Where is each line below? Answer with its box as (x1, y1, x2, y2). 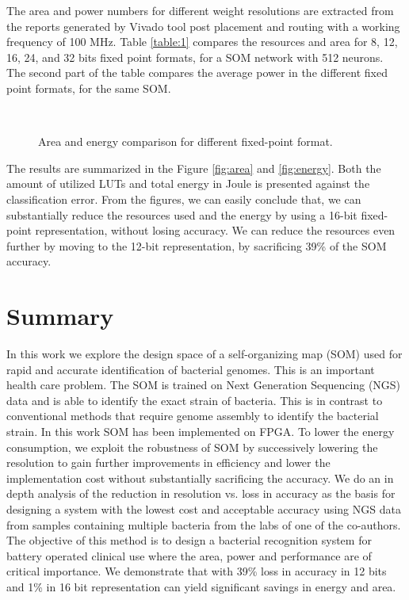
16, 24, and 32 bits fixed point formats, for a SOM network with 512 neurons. (6, 48, 384, 65)
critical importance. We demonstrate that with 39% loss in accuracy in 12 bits (6, 563, 387, 579)
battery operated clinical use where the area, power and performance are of (6, 547, 372, 564)
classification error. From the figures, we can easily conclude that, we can (6, 190, 361, 207)
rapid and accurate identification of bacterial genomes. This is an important (6, 361, 375, 377)
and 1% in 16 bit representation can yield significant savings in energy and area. (6, 578, 396, 594)
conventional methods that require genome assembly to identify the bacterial (6, 407, 379, 424)
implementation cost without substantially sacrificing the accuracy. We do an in (6, 469, 394, 486)
